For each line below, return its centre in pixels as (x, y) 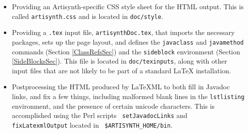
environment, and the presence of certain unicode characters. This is (113, 106)
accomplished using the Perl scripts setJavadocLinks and (100, 115)
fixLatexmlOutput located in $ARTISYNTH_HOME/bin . (92, 125)
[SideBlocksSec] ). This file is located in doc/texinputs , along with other (119, 61)
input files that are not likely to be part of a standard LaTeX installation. (121, 70)
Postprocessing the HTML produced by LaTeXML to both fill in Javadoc (121, 87)
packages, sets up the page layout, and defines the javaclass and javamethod (128, 42)
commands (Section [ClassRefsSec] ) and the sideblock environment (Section (126, 51)
